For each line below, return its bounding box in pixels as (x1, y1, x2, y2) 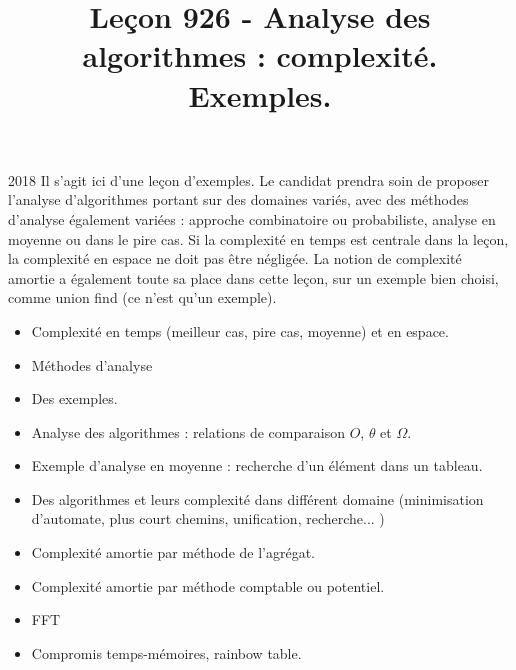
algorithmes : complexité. (82, 35, 438, 76)
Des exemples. (31, 388, 118, 409)
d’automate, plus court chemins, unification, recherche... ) (31, 508, 385, 529)
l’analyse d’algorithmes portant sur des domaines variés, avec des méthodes (8, 189, 469, 210)
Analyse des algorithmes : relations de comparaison (31, 421, 345, 442)
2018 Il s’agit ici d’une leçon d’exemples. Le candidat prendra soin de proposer (8, 169, 489, 190)
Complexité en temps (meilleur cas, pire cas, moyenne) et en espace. (31, 320, 449, 341)
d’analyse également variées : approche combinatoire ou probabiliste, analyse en (8, 208, 496, 229)
